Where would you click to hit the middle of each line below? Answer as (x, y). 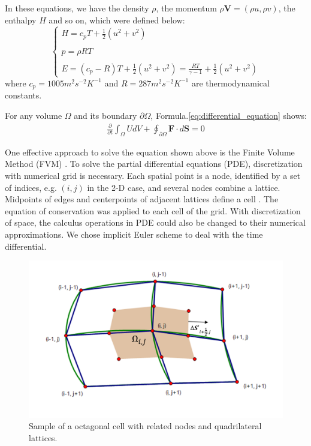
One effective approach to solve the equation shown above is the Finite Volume (150, 152)
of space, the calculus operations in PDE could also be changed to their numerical (155, 222)
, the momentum (186, 8)
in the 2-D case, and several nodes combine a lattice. (184, 187)
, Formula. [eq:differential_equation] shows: (229, 115)
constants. (23, 95)
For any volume (34, 115)
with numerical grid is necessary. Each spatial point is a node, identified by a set (153, 175)
